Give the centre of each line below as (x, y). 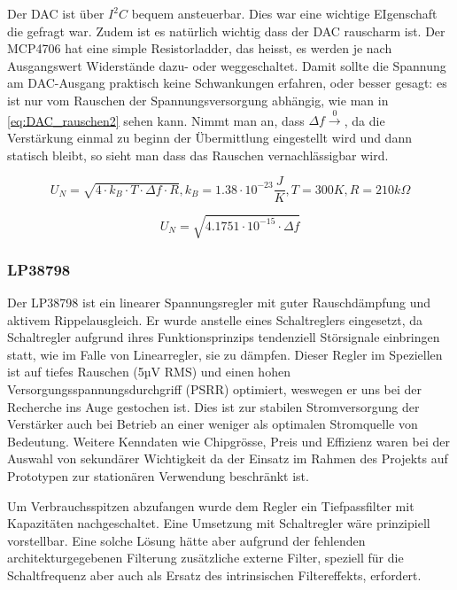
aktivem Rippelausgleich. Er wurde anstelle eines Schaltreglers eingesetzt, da (215, 319)
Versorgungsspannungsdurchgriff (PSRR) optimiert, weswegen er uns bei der (215, 388)
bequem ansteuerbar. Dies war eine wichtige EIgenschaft (284, 13)
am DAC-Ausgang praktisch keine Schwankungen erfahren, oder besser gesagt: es (227, 83)
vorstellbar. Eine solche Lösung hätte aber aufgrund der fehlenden (186, 540)
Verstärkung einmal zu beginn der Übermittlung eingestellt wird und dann (209, 137)
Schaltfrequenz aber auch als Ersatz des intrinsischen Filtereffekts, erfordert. (214, 574)
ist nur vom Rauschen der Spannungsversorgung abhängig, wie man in (198, 100)
